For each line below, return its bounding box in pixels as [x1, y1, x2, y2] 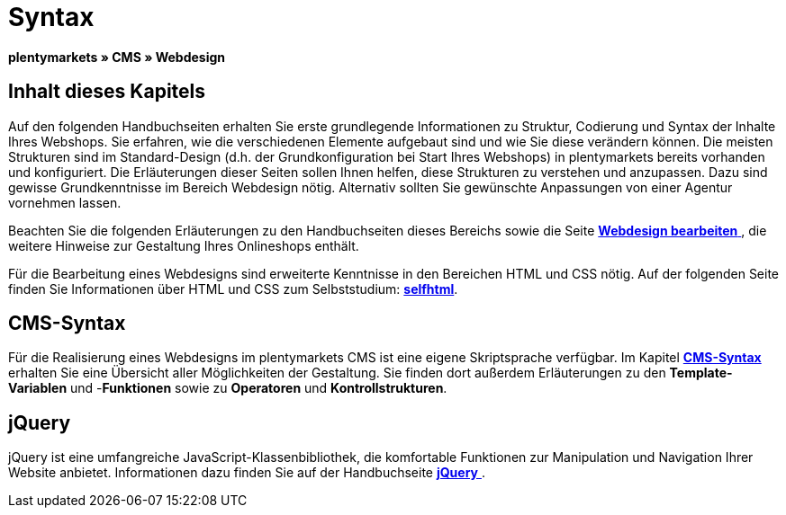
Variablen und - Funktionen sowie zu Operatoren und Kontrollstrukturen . [8, 380, 447, 396]
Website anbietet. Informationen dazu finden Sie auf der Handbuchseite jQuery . [8, 465, 486, 481]
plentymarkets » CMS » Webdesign [8, 49, 226, 65]
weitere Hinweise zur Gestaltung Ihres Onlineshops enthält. [8, 237, 359, 253]
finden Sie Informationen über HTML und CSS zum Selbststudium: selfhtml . [8, 280, 458, 297]
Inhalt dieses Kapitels [8, 80, 206, 103]
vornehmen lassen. [8, 194, 122, 210]
